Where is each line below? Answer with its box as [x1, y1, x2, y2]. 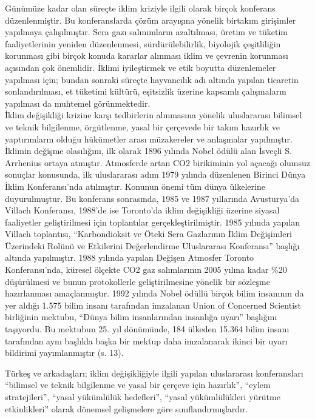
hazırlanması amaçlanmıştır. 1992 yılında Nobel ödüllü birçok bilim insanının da [5, 287, 304, 300]
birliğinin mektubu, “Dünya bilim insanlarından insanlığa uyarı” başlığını [5, 310, 277, 323]
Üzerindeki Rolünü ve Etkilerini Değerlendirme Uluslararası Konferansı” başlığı [5, 239, 300, 252]
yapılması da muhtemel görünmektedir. [5, 96, 151, 109]
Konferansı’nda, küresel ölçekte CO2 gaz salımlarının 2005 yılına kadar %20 [5, 263, 287, 276]
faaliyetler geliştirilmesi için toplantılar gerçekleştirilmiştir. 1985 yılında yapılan [5, 215, 300, 228]
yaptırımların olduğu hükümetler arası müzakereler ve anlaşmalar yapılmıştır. [5, 132, 293, 145]
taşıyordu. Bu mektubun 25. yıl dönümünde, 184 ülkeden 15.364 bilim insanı [5, 323, 290, 335]
